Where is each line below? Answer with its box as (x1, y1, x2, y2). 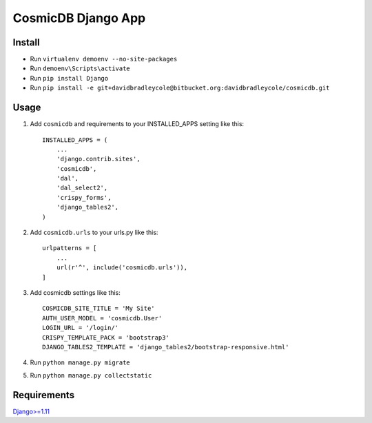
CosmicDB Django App (12, 10, 146, 25)
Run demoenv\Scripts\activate (30, 64, 130, 72)
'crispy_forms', (56, 194, 112, 201)
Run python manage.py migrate (30, 358, 130, 367)
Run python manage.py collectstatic (30, 371, 152, 379)
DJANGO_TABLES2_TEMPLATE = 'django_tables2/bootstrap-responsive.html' (42, 343, 289, 351)
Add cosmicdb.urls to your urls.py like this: (30, 228, 158, 237)
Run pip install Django (30, 74, 109, 82)
